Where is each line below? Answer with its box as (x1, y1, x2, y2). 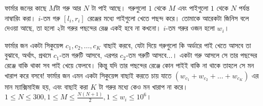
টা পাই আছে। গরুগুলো (91, 3, 146, 13)
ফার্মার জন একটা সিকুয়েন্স (5, 39, 63, 50)
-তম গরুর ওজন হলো (166, 23, 215, 33)
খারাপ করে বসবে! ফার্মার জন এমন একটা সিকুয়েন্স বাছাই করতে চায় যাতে (5, 70, 172, 80)
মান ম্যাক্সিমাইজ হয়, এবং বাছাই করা (5, 81, 88, 92)
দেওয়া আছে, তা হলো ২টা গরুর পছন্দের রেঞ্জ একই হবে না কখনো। (5, 23, 161, 33)
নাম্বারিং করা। (5, 12, 36, 23)
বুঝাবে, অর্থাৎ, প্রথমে (5, 50, 51, 60)
